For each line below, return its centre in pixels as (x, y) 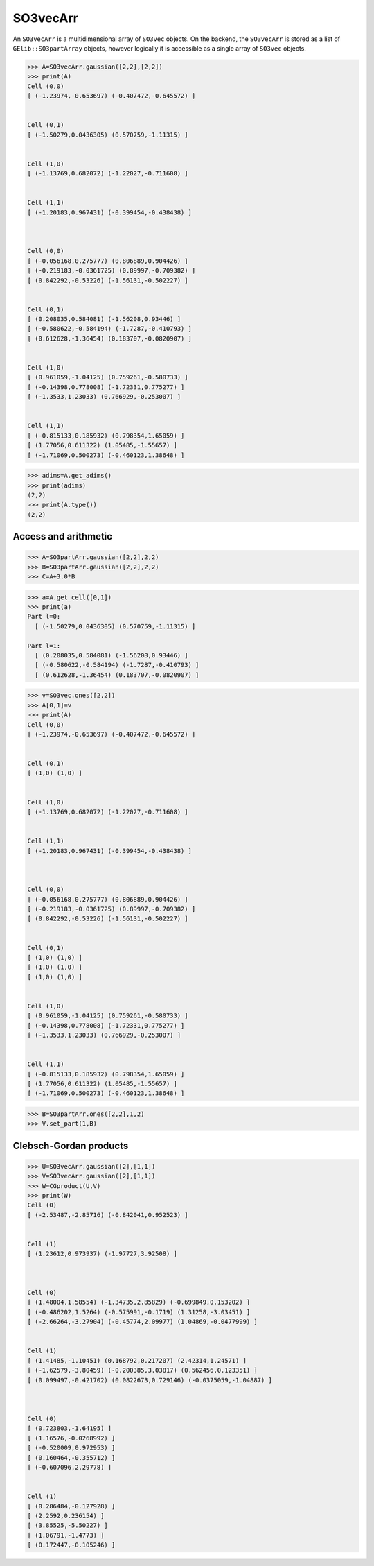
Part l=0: (44, 617)
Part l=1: (44, 646)
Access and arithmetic (63, 536)
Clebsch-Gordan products (71, 1145)
